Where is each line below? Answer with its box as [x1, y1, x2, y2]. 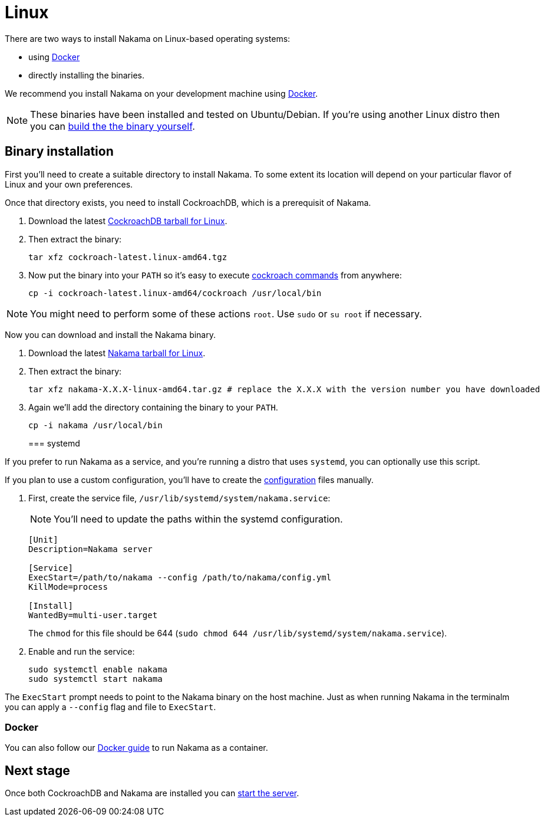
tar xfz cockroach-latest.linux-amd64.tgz [28, 252, 228, 262]
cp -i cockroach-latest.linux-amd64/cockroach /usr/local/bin [28, 288, 322, 298]
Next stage [5, 763, 70, 778]
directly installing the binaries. [28, 70, 144, 80]
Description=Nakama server [28, 544, 153, 554]
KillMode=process [28, 582, 108, 592]
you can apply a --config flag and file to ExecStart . [5, 701, 216, 712]
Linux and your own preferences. [5, 179, 133, 189]
